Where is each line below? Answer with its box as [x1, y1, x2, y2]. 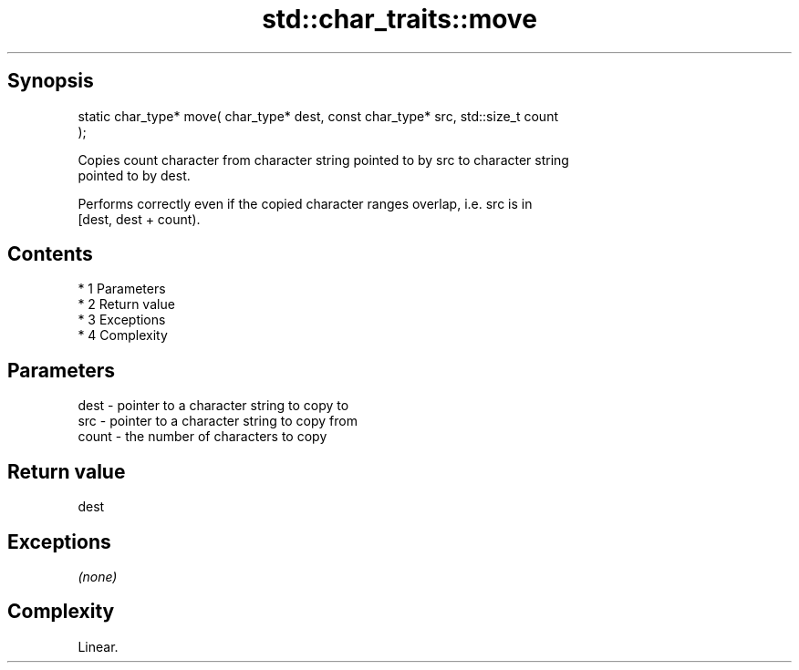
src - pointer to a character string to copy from [78, 413, 358, 429]
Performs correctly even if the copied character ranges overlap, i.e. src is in [78, 195, 533, 211]
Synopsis [7, 69, 94, 93]
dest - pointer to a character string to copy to [78, 397, 349, 414]
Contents [7, 242, 93, 266]
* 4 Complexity [78, 327, 168, 344]
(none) [78, 568, 118, 584]
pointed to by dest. [78, 167, 191, 183]
